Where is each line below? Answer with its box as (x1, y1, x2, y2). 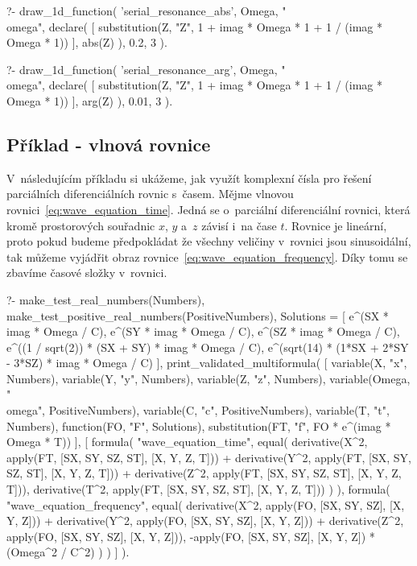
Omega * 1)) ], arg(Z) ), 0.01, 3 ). (6, 92, 173, 109)
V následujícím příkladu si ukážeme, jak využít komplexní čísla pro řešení (6, 169, 372, 186)
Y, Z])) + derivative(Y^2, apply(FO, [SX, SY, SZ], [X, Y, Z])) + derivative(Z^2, (6, 512, 404, 529)
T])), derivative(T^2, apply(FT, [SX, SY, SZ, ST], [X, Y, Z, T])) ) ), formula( (6, 481, 390, 498)
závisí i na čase (201, 217, 277, 233)
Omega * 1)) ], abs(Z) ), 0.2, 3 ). (6, 34, 167, 51)
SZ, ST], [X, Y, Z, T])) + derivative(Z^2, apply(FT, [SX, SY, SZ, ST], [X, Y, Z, (6, 465, 402, 481)
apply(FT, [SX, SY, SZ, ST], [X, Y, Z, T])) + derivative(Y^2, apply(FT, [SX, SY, (6, 448, 411, 465)
